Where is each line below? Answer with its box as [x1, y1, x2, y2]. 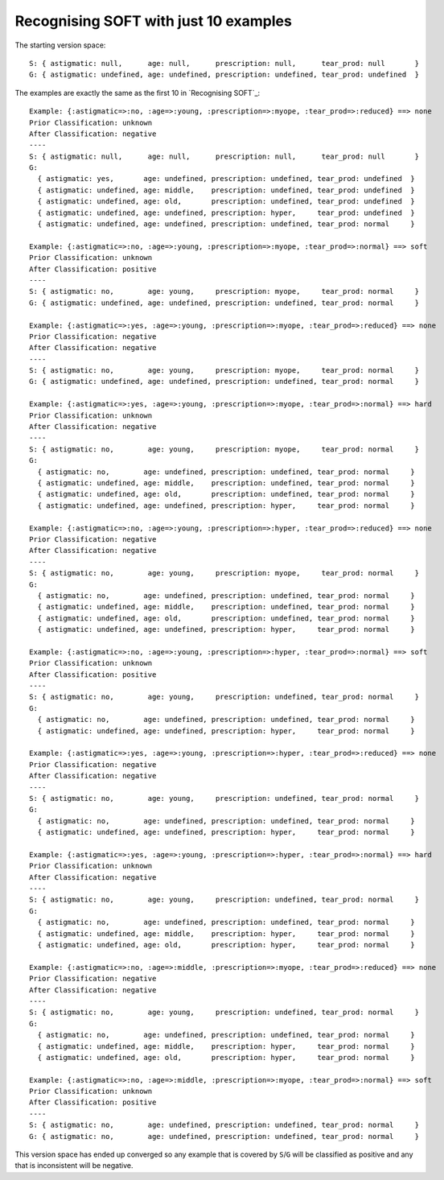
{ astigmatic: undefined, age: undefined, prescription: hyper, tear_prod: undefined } [37, 208, 416, 217]
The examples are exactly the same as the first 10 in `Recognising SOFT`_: [14, 88, 261, 97]
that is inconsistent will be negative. [14, 1161, 134, 1170]
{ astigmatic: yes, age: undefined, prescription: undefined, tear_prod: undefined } [37, 174, 416, 184]
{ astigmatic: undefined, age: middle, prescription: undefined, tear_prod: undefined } [37, 185, 416, 195]
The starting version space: [14, 40, 106, 50]
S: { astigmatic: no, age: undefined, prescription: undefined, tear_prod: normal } [29, 1120, 420, 1130]
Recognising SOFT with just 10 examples [14, 12, 293, 30]
